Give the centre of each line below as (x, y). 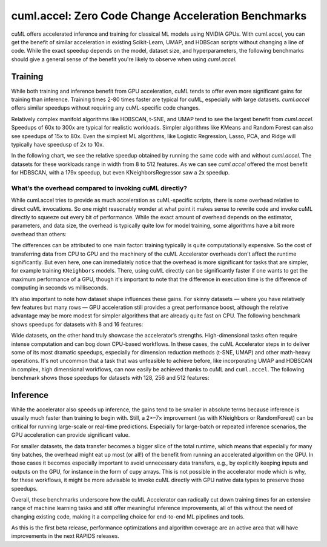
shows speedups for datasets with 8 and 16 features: (77, 324)
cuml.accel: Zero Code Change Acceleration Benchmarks (159, 16)
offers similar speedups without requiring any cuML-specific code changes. (106, 108)
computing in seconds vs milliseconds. (60, 288)
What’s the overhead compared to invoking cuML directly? (99, 188)
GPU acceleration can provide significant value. (71, 435)
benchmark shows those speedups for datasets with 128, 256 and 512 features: (110, 378)
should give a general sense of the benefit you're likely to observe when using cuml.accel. (124, 59)
